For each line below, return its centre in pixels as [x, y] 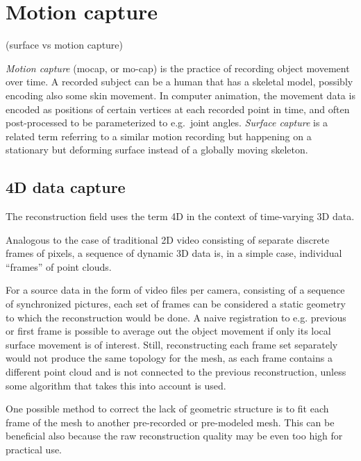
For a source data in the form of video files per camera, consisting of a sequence [175, 290]
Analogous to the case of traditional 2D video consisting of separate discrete [168, 239]
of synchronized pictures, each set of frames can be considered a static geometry [176, 304]
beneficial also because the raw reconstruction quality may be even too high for [174, 436]
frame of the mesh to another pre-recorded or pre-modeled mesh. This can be [170, 422]
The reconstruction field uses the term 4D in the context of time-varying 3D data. [180, 216]
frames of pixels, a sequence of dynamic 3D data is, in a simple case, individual [174, 253]
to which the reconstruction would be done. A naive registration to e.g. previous [176, 317]
